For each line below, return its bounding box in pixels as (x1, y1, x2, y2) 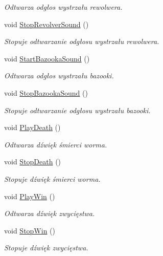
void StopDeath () (4, 156, 61, 167)
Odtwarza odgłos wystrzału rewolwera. (4, 2, 123, 12)
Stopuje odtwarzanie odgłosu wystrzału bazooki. (4, 104, 151, 115)
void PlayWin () (4, 190, 55, 201)
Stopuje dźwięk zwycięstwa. (4, 242, 88, 253)
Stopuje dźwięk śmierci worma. (4, 173, 101, 184)
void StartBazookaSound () (4, 53, 90, 63)
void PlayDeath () (4, 122, 61, 133)
